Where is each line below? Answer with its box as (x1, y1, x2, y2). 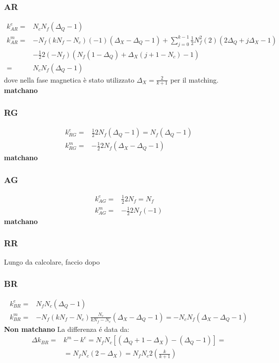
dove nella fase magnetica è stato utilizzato (4, 74, 135, 85)
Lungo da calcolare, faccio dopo (4, 256, 100, 267)
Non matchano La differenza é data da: (4, 323, 129, 334)
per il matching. (170, 74, 219, 85)
